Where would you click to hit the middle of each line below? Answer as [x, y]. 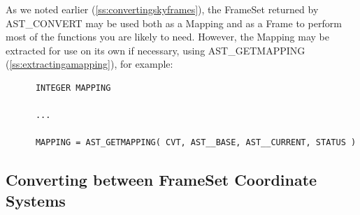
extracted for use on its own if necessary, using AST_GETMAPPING [156, 50]
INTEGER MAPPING [73, 88]
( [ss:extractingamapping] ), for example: [89, 64]
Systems [36, 200]
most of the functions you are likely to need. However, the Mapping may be [167, 37]
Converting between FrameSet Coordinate [161, 180]
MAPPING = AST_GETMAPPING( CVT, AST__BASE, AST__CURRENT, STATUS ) [196, 143]
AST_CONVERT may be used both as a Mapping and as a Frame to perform [174, 23]
